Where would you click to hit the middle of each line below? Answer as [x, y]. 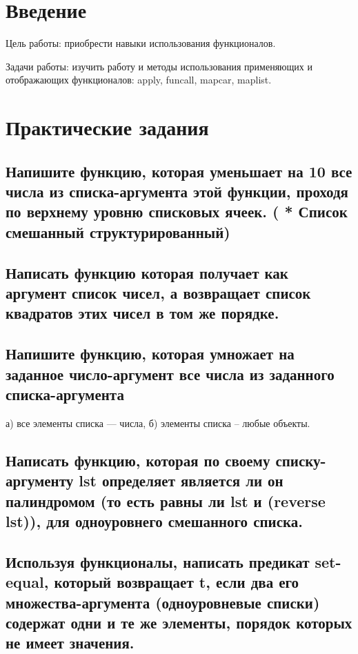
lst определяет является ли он [181, 480]
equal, [27, 582]
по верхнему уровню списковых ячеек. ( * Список [177, 211]
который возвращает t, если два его [177, 582]
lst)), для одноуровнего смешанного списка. [154, 521]
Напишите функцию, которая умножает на [150, 354]
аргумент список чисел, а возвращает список [158, 293]
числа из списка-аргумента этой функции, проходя [177, 191]
